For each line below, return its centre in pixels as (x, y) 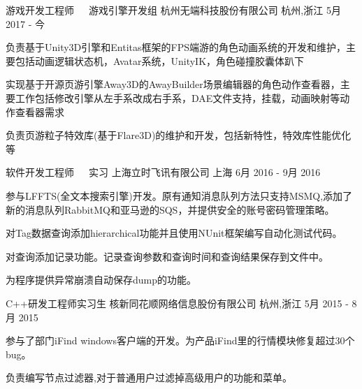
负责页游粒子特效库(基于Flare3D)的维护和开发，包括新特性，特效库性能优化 (179, 135)
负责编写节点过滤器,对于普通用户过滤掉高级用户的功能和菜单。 (149, 377)
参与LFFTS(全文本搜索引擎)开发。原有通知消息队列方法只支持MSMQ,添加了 (179, 195)
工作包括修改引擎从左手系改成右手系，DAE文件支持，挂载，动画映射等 (178, 97)
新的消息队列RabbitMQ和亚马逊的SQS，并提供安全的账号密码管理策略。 (170, 209)
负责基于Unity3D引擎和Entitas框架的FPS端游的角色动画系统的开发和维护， (176, 47)
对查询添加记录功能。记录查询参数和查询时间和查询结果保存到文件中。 (167, 256)
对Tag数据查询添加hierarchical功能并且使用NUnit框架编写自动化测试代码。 (174, 233)
